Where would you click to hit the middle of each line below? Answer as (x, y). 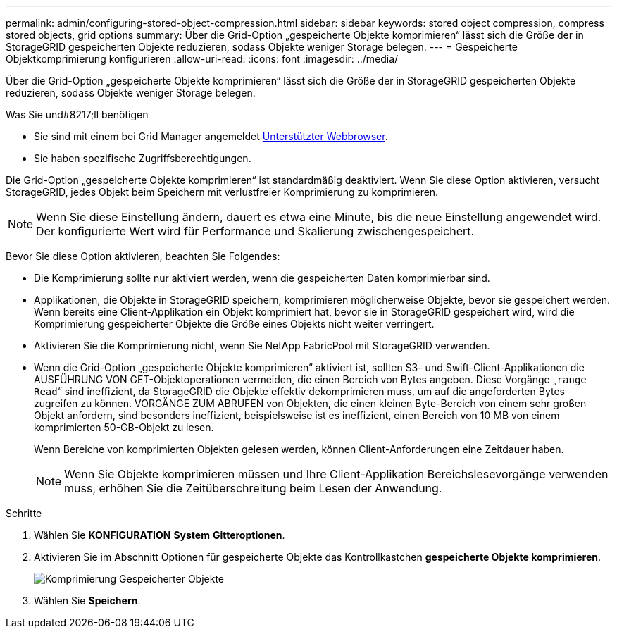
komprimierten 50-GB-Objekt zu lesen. (124, 427)
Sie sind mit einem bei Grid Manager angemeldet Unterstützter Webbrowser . (211, 136)
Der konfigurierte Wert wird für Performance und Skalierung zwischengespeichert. (255, 231)
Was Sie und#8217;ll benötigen (77, 114)
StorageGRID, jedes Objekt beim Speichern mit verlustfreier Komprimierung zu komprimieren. (222, 192)
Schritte (24, 513)
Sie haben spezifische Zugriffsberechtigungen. (143, 158)
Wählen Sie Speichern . (87, 601)
